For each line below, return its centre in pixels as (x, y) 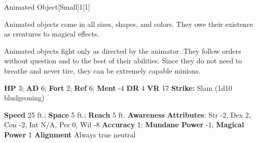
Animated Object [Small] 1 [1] (47, 7)
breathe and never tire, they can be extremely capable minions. (102, 70)
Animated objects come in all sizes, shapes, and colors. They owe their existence (129, 24)
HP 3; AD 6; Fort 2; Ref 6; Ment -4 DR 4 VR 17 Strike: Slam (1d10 (118, 87)
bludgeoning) (24, 98)
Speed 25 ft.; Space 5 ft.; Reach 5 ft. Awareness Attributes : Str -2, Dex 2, (127, 114)
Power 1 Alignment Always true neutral (70, 134)
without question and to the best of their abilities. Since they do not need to (123, 61)
